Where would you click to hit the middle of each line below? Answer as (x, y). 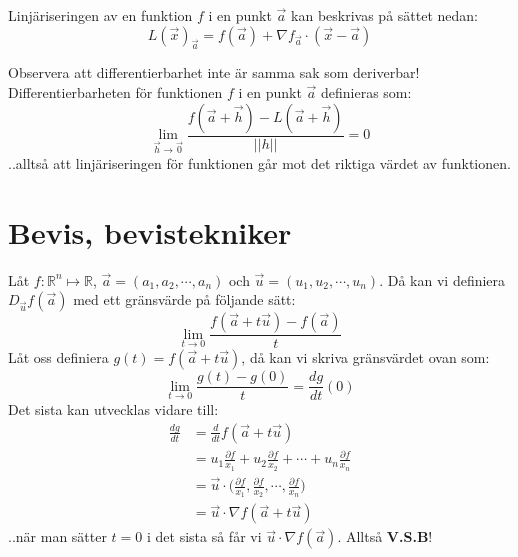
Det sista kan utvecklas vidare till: (113, 409)
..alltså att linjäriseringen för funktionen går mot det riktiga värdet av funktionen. (259, 162)
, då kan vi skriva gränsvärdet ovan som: (365, 357)
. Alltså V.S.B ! (385, 536)
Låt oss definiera (58, 357)
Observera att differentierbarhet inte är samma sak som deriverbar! (214, 72)
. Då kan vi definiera (442, 279)
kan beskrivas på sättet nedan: (384, 15)
